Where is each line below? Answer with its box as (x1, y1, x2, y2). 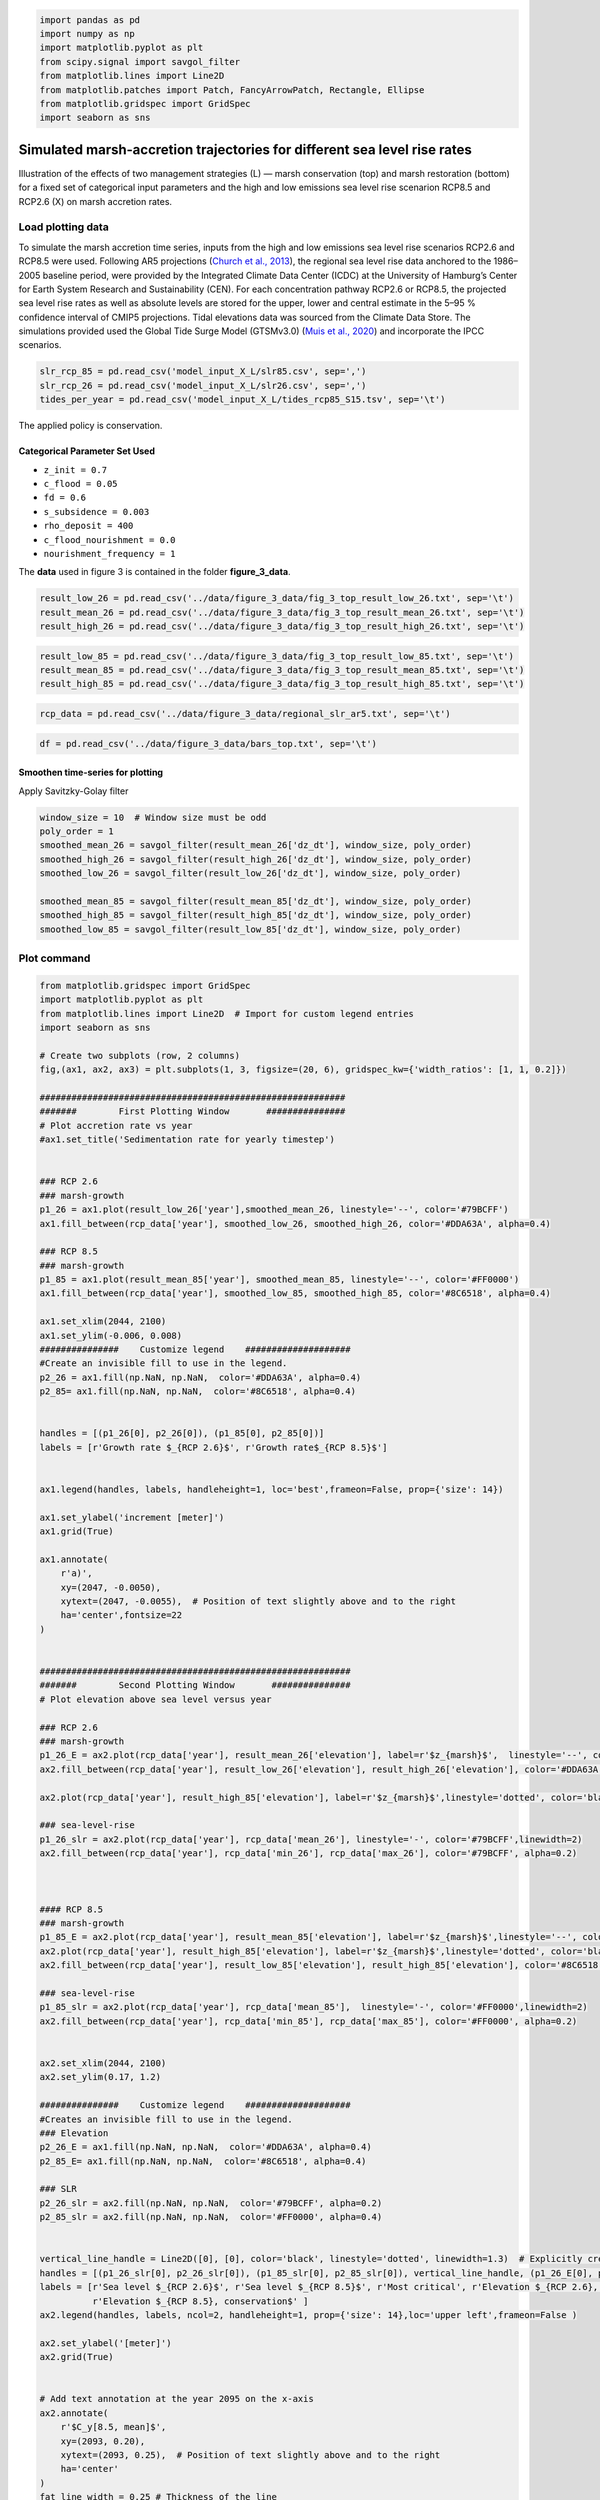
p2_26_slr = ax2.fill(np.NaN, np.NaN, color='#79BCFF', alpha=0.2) (39, 2197, 383, 2209)
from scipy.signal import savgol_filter (39, 56, 240, 67)
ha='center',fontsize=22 (60, 1610, 183, 1621)
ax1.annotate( (39, 1553, 109, 1565)
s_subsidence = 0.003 (43, 506, 150, 517)
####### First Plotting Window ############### (39, 1106, 346, 1117)
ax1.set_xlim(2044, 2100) (39, 1316, 167, 1327)
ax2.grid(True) (39, 2351, 114, 2363)
